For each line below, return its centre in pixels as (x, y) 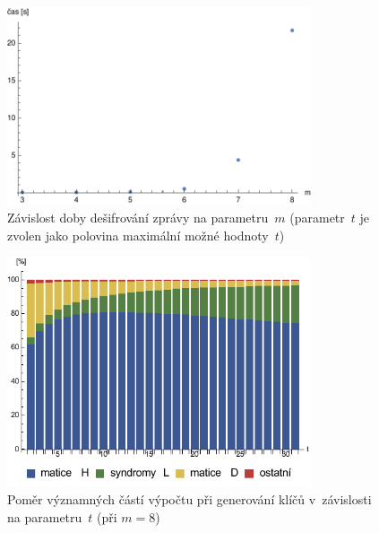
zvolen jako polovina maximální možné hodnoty (138, 235)
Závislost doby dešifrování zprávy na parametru (138, 218)
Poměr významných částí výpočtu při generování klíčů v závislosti (189, 499)
